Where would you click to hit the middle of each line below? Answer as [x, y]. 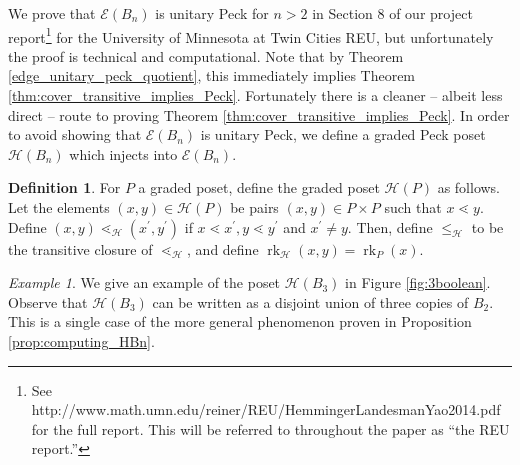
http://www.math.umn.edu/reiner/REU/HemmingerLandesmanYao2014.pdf [266, 409]
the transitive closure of [80, 248]
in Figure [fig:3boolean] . [418, 282]
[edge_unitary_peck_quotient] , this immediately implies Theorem [212, 75]
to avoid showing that [75, 134]
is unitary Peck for [212, 13]
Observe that [48, 301]
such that [413, 207]
